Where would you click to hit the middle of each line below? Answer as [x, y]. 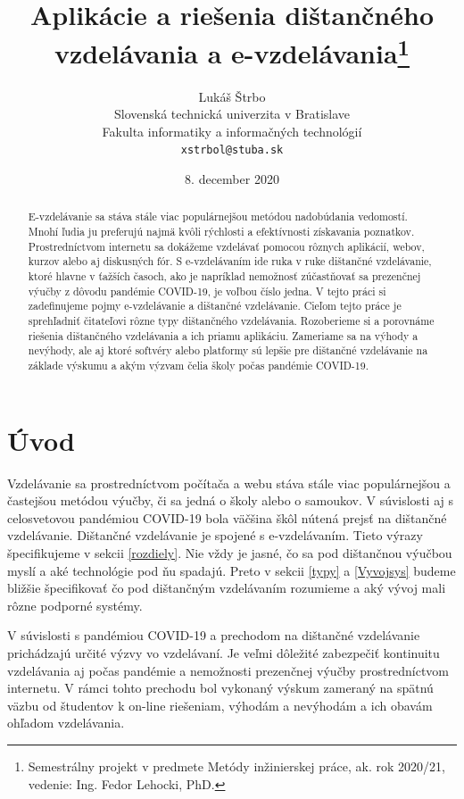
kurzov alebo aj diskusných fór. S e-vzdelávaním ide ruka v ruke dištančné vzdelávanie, [230, 261]
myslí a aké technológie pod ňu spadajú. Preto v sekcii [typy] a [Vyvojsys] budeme [232, 570]
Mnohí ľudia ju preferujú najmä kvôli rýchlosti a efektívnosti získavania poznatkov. [221, 232]
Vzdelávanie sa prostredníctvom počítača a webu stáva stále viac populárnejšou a [229, 483]
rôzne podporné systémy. [75, 605]
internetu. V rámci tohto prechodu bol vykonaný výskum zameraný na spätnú [220, 688]
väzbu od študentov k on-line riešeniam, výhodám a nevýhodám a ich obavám [220, 705]
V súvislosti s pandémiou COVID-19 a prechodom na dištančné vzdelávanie [214, 635]
